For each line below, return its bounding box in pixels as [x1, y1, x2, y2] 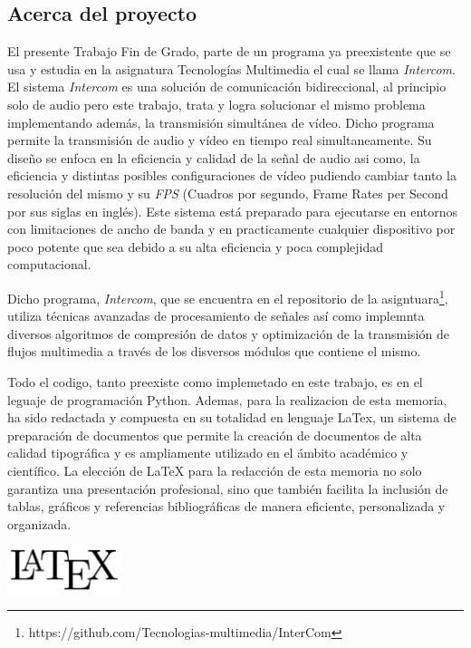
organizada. [7, 514, 72, 533]
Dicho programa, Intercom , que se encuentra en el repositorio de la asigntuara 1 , [7, 285, 448, 307]
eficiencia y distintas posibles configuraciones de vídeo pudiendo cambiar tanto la [7, 166, 457, 185]
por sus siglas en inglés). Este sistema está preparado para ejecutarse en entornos [7, 201, 458, 220]
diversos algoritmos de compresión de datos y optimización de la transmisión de [7, 324, 449, 343]
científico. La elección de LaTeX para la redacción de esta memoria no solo [7, 460, 422, 479]
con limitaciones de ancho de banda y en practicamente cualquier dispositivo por [7, 219, 456, 238]
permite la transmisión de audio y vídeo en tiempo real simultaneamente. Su [7, 131, 432, 150]
